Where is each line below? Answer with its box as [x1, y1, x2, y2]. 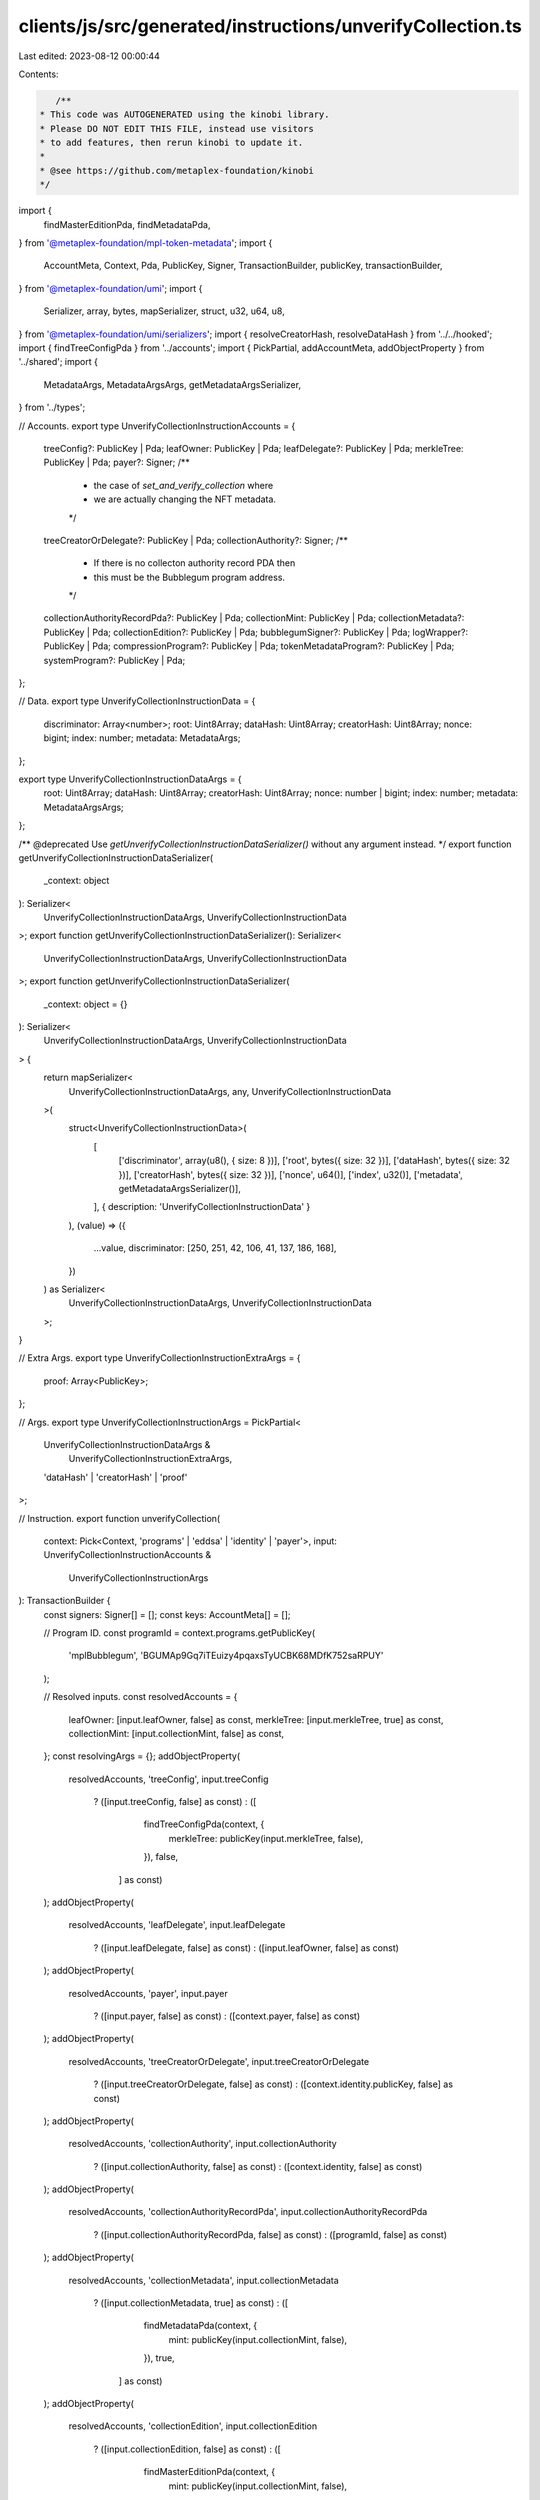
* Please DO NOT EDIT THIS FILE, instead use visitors [39, 123, 314, 134]
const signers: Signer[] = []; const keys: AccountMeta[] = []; [43, 1608, 291, 1620]
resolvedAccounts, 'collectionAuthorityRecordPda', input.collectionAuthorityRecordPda [68, 2206, 428, 2218]
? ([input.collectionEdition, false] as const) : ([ [93, 2443, 282, 2455]
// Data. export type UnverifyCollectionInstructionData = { [18, 695, 256, 707]
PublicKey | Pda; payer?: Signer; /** [43, 456, 190, 469]
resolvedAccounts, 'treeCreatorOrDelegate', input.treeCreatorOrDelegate [68, 2055, 370, 2067]
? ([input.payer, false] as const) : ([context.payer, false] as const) [93, 2010, 361, 2022]
